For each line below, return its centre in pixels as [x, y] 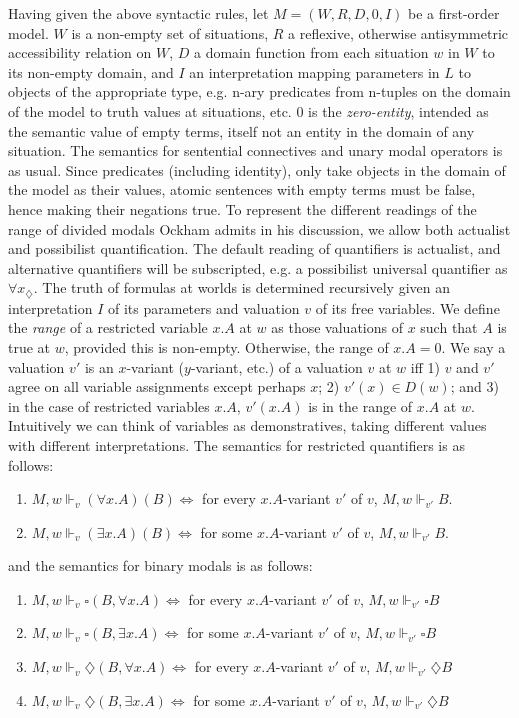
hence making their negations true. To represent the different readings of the [242, 208]
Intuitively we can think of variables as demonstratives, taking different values [247, 425]
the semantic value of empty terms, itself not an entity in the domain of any [241, 130]
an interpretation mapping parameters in [314, 71]
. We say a [473, 346]
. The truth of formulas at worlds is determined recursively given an [242, 287]
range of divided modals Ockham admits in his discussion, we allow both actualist [259, 228]
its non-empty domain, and [91, 71]
